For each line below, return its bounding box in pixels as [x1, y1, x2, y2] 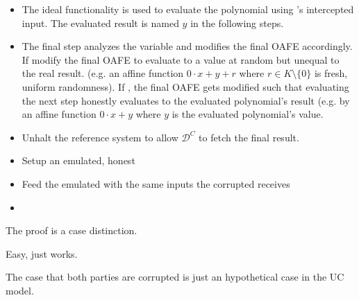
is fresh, [314, 66, 348, 80]
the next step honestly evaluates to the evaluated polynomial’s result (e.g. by [22, 93, 350, 107]
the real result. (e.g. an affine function [22, 66, 184, 80]
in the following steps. [190, 15, 284, 30]
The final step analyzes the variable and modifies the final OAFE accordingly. [22, 39, 353, 53]
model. [6, 283, 34, 297]
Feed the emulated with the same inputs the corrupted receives [22, 176, 290, 191]
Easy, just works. [6, 246, 78, 261]
